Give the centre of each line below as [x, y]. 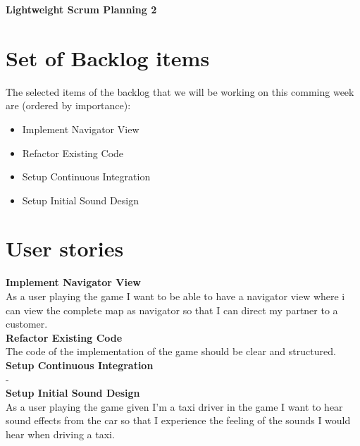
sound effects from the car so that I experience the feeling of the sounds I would [178, 420]
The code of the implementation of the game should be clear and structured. [171, 351]
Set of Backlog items [108, 57]
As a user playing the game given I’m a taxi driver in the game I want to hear [174, 406]
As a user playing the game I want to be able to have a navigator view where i [175, 296]
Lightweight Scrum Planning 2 [81, 9]
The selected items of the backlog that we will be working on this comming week [180, 91]
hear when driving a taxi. [60, 434]
